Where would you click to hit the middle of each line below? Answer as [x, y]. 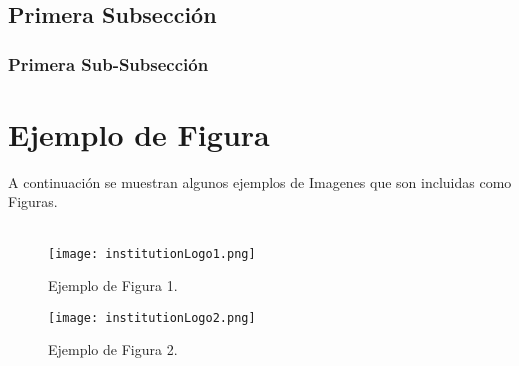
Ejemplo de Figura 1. [113, 285]
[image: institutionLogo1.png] [152, 253]
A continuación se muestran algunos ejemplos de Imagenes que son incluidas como [260, 181]
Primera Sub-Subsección [108, 63]
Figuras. [33, 201]
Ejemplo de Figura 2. [113, 349]
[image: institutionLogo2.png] [152, 317]
